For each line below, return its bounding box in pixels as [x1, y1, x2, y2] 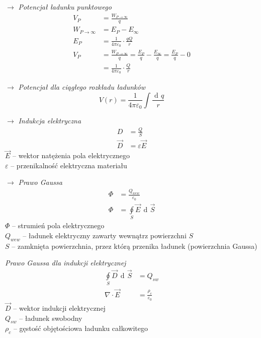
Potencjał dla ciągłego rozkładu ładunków [18, 82, 145, 92]
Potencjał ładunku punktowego [18, 2, 112, 12]
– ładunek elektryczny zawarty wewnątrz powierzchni [23, 230, 187, 240]
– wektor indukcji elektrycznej [13, 303, 106, 313]
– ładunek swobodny [19, 312, 82, 323]
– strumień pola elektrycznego [12, 220, 105, 231]
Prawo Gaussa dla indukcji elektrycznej [5, 257, 126, 268]
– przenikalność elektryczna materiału [11, 160, 127, 170]
